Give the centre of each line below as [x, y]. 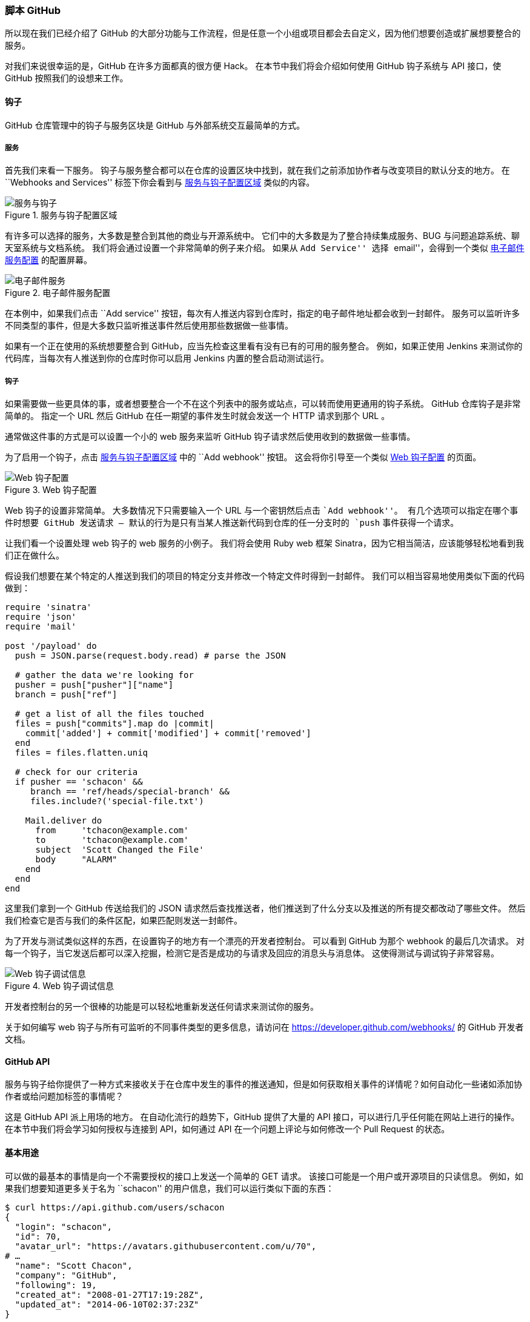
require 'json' [41, 617]
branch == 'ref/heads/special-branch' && [130, 792]
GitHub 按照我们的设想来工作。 [67, 78]
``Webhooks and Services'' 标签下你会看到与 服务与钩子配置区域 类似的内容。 [160, 183]
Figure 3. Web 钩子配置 [51, 490]
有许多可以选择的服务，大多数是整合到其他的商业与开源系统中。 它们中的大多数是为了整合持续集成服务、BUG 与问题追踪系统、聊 [262, 236]
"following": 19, [56, 1285]
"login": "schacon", [64, 1226]
